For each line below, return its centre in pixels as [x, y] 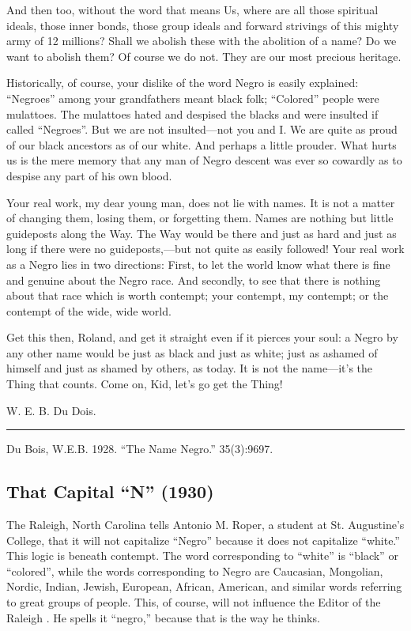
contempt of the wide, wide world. [89, 310]
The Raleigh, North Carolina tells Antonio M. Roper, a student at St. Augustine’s [205, 525]
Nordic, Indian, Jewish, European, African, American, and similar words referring [204, 586]
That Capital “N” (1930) [110, 491]
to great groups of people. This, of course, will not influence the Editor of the [194, 602]
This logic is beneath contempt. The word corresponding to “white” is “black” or [202, 555]
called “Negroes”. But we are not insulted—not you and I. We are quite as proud [202, 129]
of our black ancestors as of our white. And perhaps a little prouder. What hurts [202, 144]
